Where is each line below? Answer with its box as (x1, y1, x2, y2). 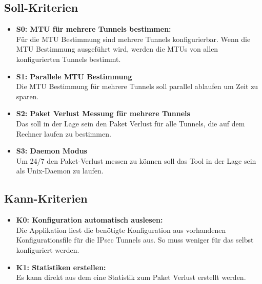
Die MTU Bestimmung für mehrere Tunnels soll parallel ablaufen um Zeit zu (16, 81, 258, 92)
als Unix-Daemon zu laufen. (16, 165, 104, 176)
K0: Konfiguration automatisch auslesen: (16, 214, 163, 225)
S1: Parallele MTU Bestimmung (16, 71, 132, 81)
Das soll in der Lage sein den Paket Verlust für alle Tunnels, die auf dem (16, 118, 245, 128)
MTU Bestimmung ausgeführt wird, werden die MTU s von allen (16, 43, 218, 54)
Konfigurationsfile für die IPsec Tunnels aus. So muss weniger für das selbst (16, 234, 254, 245)
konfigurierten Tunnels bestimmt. (16, 53, 121, 64)
